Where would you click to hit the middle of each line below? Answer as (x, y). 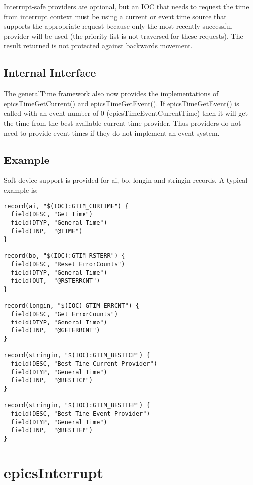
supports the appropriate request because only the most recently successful (118, 26)
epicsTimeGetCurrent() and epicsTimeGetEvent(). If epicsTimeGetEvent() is (122, 103)
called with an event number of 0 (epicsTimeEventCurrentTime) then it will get (126, 113)
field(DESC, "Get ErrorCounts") (65, 314)
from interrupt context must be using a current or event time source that (115, 16)
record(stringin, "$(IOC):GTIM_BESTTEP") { (77, 405)
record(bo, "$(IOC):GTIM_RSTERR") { (65, 256)
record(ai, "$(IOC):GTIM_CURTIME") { (66, 206)
